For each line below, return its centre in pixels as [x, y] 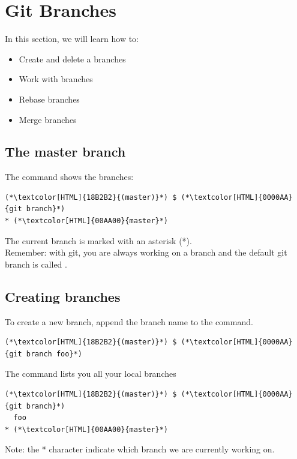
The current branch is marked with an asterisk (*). [98, 240]
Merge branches [48, 119]
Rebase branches [49, 99]
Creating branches [63, 296]
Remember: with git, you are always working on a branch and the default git [146, 252]
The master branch [65, 151]
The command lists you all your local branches [91, 373]
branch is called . [36, 264]
